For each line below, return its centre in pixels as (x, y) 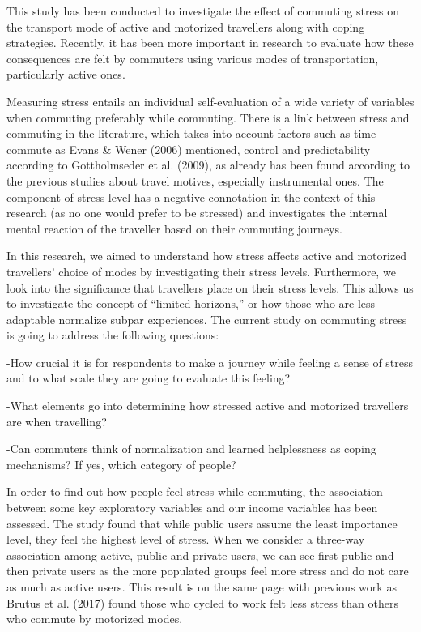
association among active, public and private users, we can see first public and (200, 555)
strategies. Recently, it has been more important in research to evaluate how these (210, 43)
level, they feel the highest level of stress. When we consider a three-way (186, 539)
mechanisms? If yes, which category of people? (121, 464)
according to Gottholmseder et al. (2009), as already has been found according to (208, 165)
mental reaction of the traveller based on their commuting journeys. (174, 228)
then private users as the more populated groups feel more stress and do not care (208, 571)
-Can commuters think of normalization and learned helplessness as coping (191, 448)
